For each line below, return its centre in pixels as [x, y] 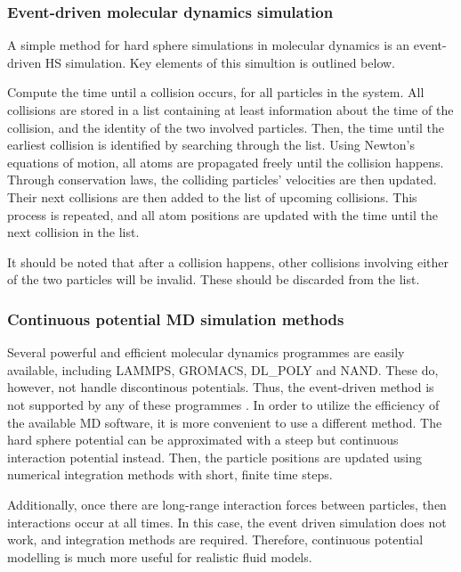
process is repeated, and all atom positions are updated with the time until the [222, 214]
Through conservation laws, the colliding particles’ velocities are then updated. [222, 180]
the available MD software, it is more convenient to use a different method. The [225, 422]
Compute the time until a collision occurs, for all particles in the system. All [216, 92]
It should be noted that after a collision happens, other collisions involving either [228, 261]
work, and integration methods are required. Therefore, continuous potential [215, 539]
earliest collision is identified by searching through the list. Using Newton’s [211, 145]
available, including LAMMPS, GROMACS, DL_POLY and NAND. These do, [223, 369]
